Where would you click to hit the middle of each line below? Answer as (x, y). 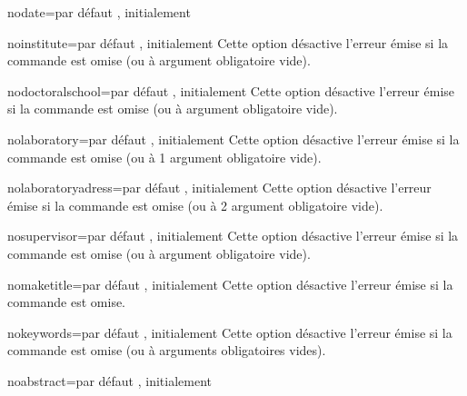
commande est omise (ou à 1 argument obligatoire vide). (164, 157)
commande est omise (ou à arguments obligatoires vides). (167, 350)
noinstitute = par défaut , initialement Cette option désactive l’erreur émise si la (228, 42)
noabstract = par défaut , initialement (109, 380)
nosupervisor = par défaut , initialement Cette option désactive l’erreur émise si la (233, 236)
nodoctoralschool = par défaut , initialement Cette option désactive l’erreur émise (231, 90)
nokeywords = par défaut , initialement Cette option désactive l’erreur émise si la (230, 332)
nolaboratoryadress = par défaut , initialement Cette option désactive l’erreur (219, 188)
